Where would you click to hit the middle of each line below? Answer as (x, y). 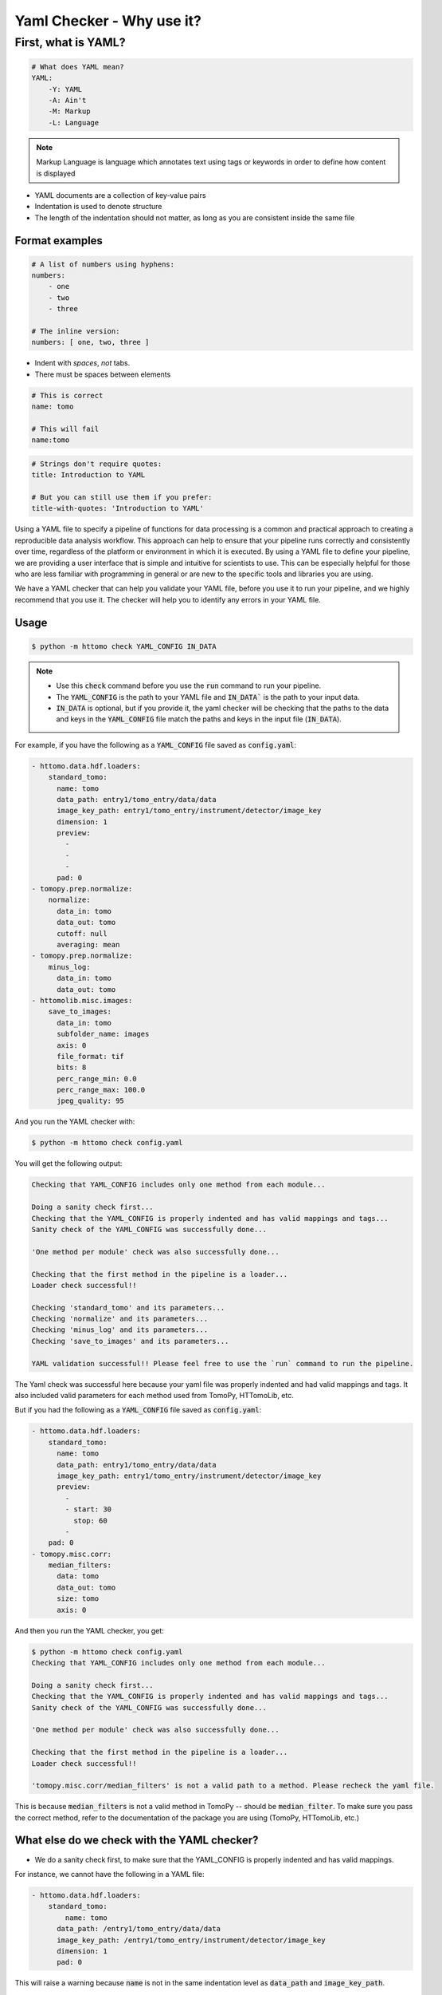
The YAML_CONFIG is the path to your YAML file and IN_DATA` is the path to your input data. (208, 697)
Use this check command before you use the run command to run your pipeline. (189, 685)
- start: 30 (88, 1509)
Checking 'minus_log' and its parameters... (120, 1330)
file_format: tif (91, 1056)
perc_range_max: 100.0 (101, 1090)
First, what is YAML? (70, 42)
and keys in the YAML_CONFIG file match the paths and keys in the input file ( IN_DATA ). (199, 719)
